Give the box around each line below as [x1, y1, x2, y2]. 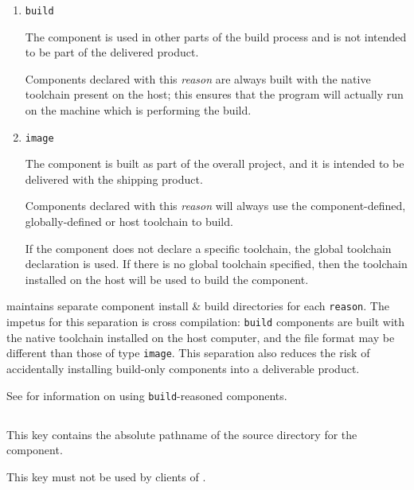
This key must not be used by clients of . [6, 468, 206, 484]
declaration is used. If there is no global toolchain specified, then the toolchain [25, 255, 408, 272]
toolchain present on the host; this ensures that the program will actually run [25, 86, 404, 103]
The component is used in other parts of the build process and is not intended [25, 28, 407, 45]
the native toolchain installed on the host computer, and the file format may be [6, 329, 395, 345]
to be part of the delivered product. [25, 44, 199, 60]
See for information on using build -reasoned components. [6, 387, 287, 403]
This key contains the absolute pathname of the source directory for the [6, 426, 357, 442]
